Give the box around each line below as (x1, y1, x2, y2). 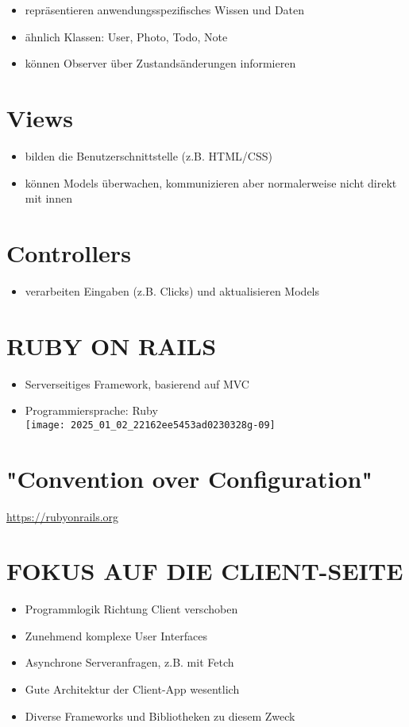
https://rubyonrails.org (6, 508, 119, 524)
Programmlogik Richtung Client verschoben (25, 601, 238, 617)
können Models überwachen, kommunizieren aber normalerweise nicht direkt (25, 174, 397, 191)
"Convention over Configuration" (6, 462, 372, 494)
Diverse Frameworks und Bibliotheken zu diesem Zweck (25, 707, 295, 724)
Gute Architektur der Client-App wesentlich (25, 681, 240, 697)
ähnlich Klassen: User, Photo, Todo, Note (25, 28, 228, 44)
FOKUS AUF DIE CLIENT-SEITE (6, 555, 403, 587)
